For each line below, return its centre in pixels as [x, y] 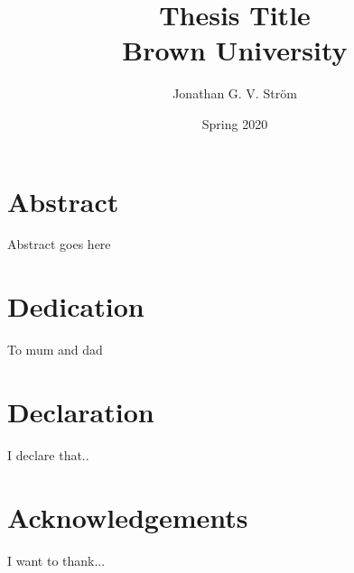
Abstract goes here [59, 244]
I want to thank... [56, 560]
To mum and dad [55, 350]
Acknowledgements [128, 517]
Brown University [235, 50]
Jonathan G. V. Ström [235, 93]
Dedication [76, 306]
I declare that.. [48, 454]
